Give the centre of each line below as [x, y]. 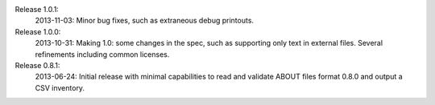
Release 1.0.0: [38, 31]
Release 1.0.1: [37, 9]
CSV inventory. [60, 87]
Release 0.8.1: [37, 65]
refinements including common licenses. [102, 54]
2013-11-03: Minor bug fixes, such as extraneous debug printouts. [144, 21]
